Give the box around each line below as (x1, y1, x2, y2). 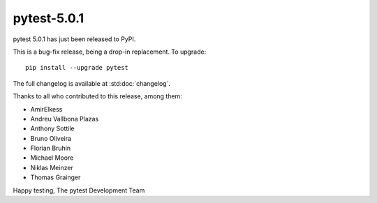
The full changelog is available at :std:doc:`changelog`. (13, 79, 171, 87)
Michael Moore (30, 153, 74, 162)
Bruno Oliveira (30, 134, 72, 142)
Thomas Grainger (30, 173, 81, 181)
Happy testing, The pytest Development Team (13, 186, 145, 195)
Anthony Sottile (30, 124, 75, 133)
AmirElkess (30, 105, 63, 113)
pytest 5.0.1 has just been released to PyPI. (13, 35, 136, 43)
